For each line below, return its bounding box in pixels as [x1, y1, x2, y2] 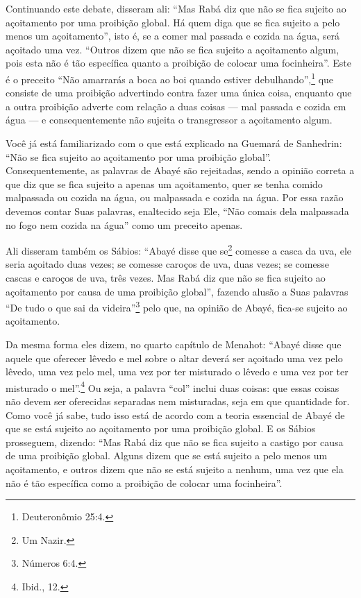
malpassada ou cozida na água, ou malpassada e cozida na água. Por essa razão [6, 190, 344, 205]
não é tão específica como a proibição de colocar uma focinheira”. [6, 475, 283, 490]
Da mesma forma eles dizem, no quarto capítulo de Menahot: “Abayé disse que [6, 337, 342, 352]
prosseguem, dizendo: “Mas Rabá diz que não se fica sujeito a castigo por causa [6, 434, 344, 449]
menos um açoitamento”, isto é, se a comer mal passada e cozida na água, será [6, 28, 340, 43]
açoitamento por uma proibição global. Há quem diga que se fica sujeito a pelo [6, 15, 340, 29]
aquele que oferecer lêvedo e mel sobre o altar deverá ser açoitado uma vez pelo [6, 350, 343, 365]
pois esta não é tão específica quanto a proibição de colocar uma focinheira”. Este [6, 55, 351, 70]
